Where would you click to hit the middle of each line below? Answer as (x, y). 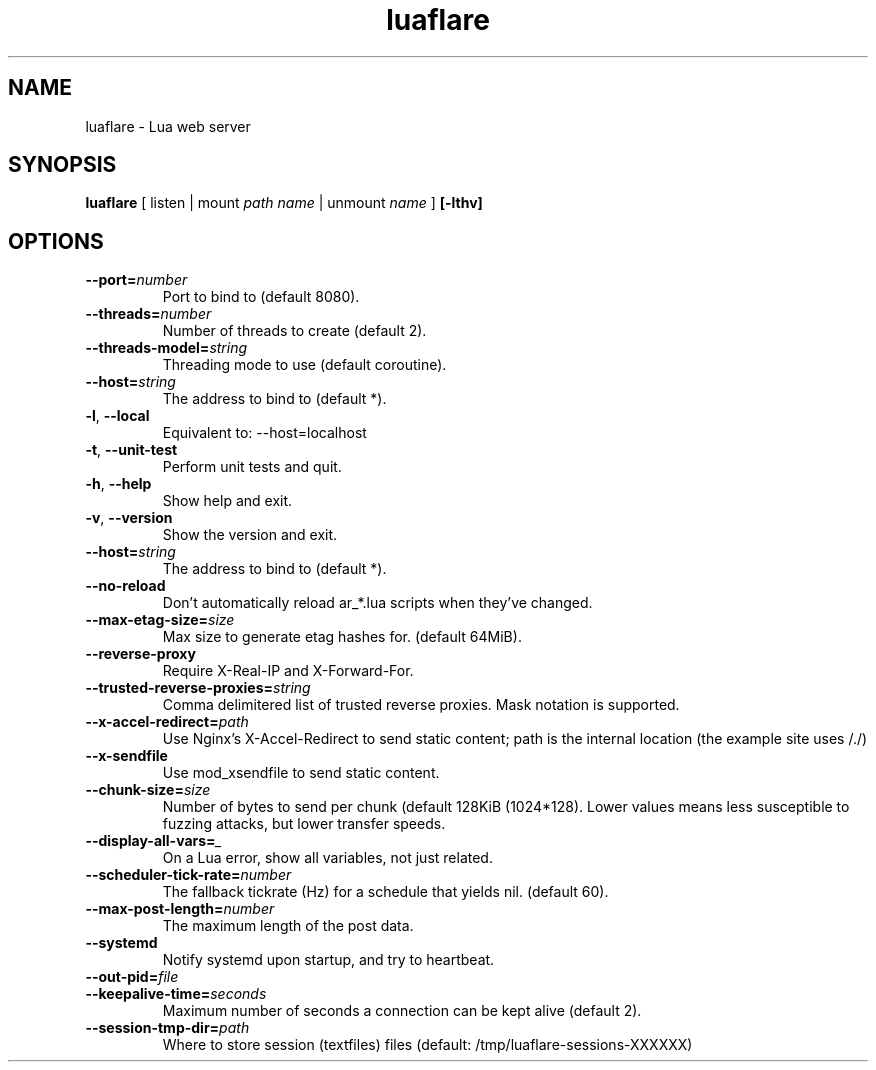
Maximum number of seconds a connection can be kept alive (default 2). (402, 1011)
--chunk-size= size (148, 790)
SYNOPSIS (62, 165)
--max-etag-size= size (160, 620)
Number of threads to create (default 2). (294, 331)
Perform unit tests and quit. (252, 467)
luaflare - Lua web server (168, 126)
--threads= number (148, 314)
